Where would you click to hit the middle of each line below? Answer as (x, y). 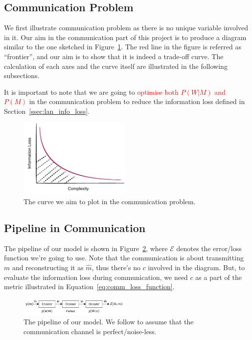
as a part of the (218, 277)
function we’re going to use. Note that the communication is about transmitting (124, 258)
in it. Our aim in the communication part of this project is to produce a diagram (125, 37)
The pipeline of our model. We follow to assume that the (109, 322)
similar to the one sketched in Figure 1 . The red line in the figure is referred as (123, 47)
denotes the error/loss (209, 248)
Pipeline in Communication (75, 228)
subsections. (22, 75)
